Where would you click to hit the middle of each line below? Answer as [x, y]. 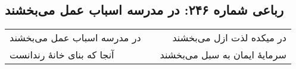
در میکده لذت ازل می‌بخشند [229, 38]
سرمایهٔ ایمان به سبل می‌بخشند [223, 55]
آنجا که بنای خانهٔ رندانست [62, 55]
